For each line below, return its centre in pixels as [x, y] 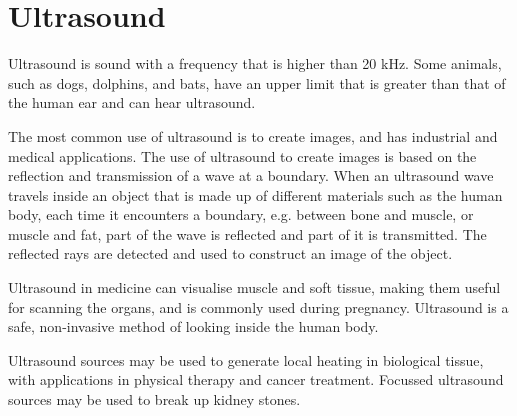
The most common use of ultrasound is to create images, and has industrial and [253, 135]
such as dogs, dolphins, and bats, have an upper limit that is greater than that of [257, 82]
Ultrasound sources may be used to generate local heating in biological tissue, [246, 359]
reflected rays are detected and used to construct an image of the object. [230, 253]
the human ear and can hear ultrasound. [132, 102]
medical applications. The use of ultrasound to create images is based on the [242, 155]
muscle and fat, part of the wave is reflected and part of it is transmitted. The [247, 233]
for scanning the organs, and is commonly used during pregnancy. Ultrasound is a [258, 306]
